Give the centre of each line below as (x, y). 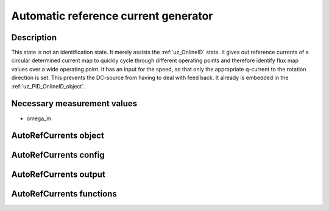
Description (34, 38)
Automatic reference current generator (112, 16)
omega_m (39, 118)
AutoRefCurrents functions (64, 194)
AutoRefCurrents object (58, 136)
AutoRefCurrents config (58, 155)
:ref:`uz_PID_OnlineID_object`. (48, 86)
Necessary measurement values (74, 104)
